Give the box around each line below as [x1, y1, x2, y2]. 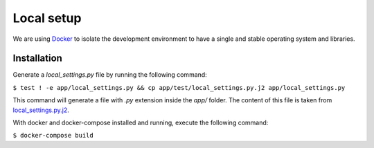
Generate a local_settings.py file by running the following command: [12, 71, 207, 79]
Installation [12, 53, 62, 64]
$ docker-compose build [12, 131, 93, 140]
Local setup [12, 10, 82, 26]
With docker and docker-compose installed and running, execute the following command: [12, 118, 269, 127]
